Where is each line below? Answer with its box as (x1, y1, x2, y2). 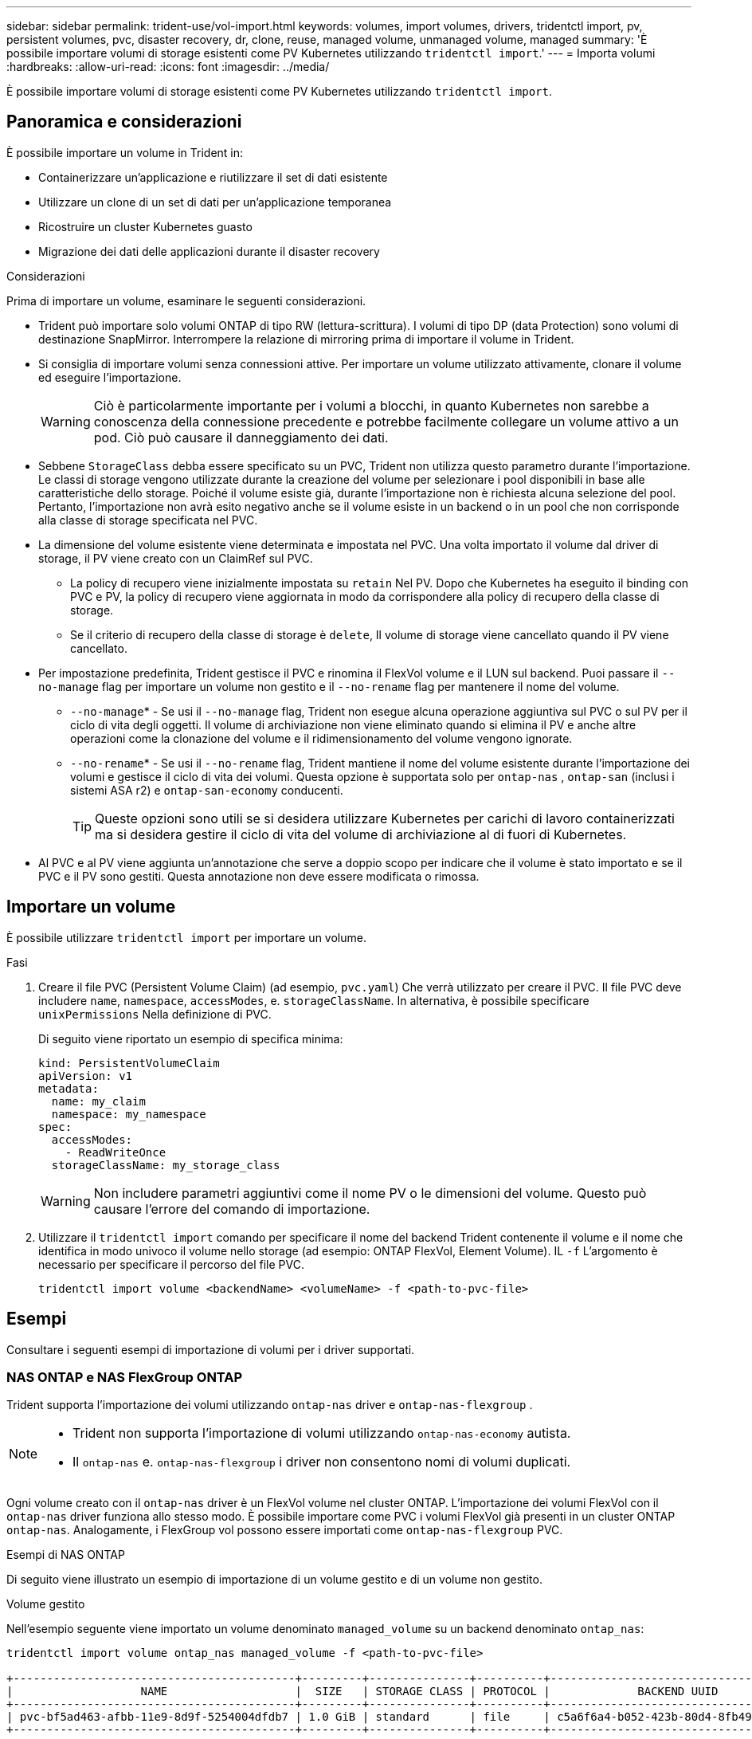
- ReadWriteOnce (65, 1145, 166, 1159)
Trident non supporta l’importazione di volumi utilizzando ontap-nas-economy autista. (72, 1425, 571, 1442)
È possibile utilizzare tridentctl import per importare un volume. (6, 930, 366, 944)
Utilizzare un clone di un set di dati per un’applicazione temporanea (38, 194, 392, 209)
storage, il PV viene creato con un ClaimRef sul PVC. (38, 551, 313, 565)
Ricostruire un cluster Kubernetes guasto (38, 219, 253, 234)
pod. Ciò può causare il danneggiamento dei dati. (93, 429, 389, 446)
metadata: (38, 1081, 99, 1095)
